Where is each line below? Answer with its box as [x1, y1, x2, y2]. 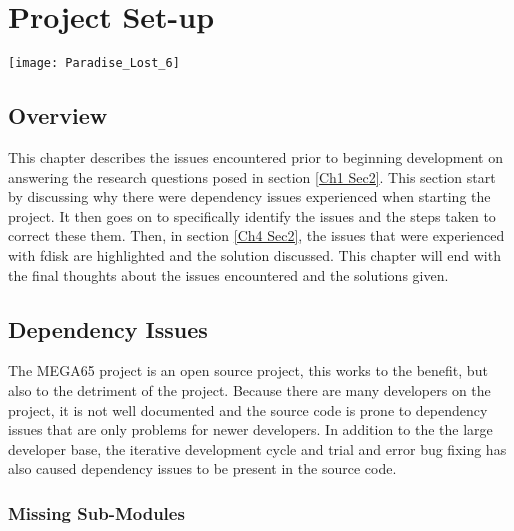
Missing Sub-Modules [8, 500, 185, 525]
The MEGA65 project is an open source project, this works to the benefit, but [8, 360, 488, 381]
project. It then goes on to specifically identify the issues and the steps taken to [8, 205, 496, 226]
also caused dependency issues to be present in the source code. [8, 458, 397, 479]
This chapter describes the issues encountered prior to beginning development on [8, 146, 503, 167]
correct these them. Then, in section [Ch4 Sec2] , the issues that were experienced [8, 225, 505, 246]
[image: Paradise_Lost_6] [8, 56, 180, 71]
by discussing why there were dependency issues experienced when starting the [8, 186, 491, 207]
